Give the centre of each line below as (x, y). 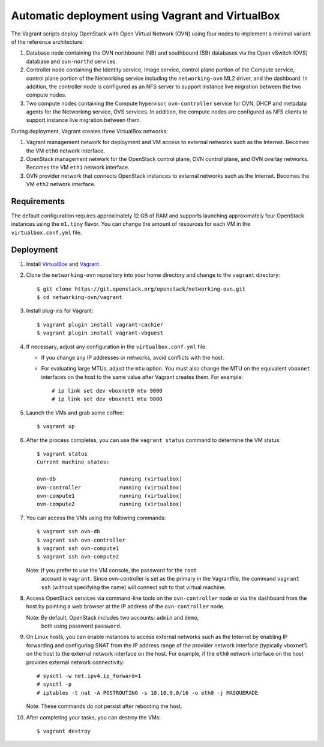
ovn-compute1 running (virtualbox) (109, 496)
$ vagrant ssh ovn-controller (81, 540)
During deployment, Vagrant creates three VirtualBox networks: (89, 131)
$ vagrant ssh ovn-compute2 (78, 557)
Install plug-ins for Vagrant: (60, 311)
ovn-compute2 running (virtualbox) (109, 504)
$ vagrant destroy (64, 731)
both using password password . (81, 626)
